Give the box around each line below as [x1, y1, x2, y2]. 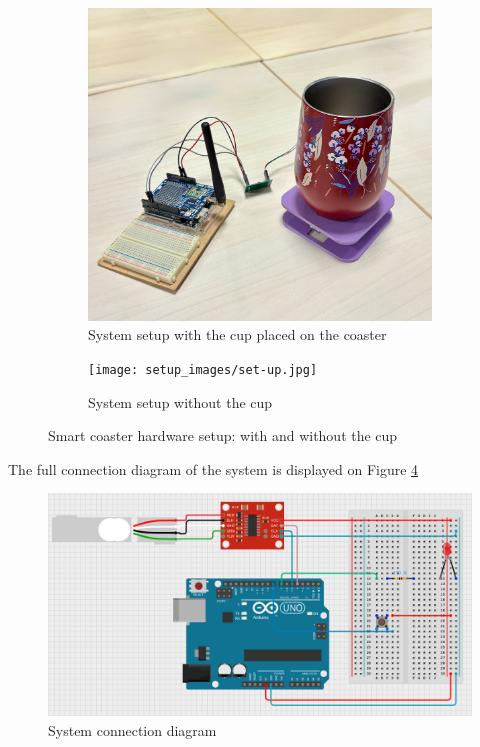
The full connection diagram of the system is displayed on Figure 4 [8, 458, 419, 479]
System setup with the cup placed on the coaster [88, 324, 387, 345]
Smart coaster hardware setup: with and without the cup [48, 425, 398, 446]
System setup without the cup [88, 391, 273, 412]
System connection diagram [48, 719, 217, 740]
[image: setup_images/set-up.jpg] [88, 362, 318, 377]
